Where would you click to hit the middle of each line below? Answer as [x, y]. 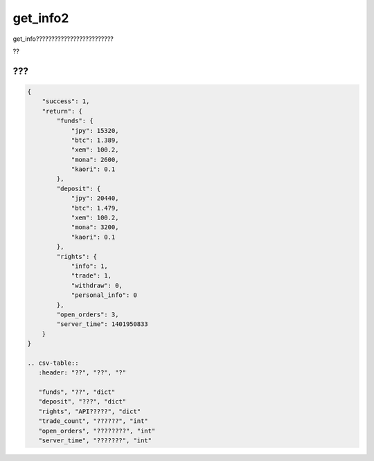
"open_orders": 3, [88, 314]
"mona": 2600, [95, 160]
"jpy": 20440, [95, 198]
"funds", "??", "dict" [77, 392]
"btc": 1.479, [95, 208]
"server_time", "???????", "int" [95, 441]
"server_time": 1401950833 [102, 324]
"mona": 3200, [95, 227]
